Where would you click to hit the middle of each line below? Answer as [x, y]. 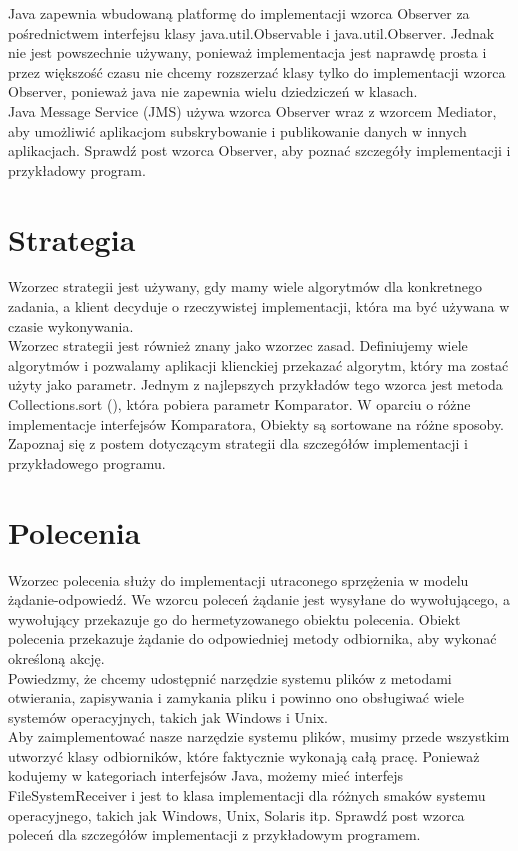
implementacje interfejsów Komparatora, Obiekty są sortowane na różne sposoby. [256, 423]
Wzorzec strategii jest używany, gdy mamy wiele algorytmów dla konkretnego [245, 286]
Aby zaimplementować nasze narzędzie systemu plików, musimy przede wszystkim [259, 736]
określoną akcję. [56, 657]
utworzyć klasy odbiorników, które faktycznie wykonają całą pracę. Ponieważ [244, 755]
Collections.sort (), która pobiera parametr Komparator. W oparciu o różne [239, 404]
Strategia [72, 238]
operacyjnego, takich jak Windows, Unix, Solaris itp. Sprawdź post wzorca [236, 814]
